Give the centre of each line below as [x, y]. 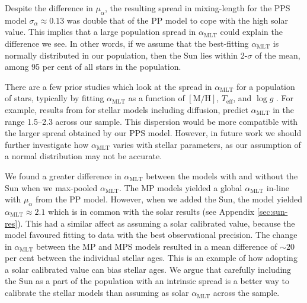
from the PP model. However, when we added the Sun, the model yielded [169, 199]
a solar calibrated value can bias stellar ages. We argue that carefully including [148, 269]
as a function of [156, 98]
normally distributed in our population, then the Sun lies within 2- [126, 55]
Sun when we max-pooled [51, 187]
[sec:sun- [272, 211]
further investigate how [47, 144]
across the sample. [246, 293]
